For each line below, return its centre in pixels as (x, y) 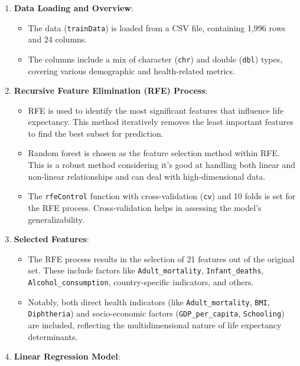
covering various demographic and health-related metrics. (131, 70)
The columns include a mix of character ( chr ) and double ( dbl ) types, (155, 59)
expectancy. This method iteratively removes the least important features (161, 122)
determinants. (53, 336)
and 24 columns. (58, 39)
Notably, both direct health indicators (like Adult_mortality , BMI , (149, 301)
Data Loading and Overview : (74, 8)
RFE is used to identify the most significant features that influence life (156, 110)
